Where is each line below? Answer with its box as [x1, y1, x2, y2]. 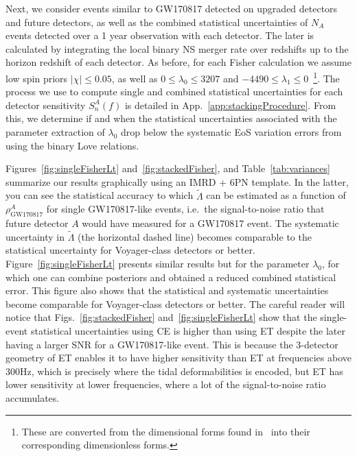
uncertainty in [5, 229, 65, 243]
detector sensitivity [5, 97, 86, 112]
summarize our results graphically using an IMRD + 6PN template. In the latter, [5, 174, 349, 189]
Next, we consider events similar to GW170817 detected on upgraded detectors [5, 1, 338, 15]
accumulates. [5, 390, 60, 405]
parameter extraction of [5, 125, 105, 139]
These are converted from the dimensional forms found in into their [21, 424, 310, 438]
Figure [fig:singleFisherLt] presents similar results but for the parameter [5, 256, 310, 270]
